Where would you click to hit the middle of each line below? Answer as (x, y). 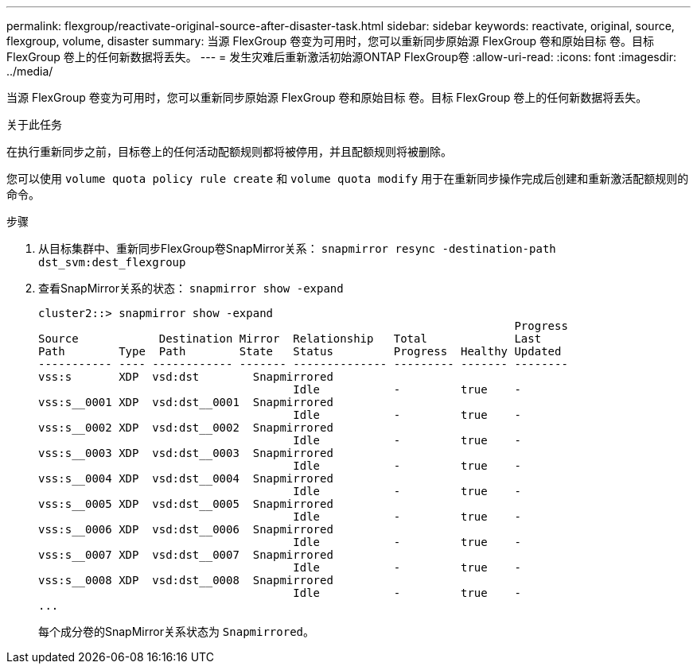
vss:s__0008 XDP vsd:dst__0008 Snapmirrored (186, 580)
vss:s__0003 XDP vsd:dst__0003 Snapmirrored (186, 453)
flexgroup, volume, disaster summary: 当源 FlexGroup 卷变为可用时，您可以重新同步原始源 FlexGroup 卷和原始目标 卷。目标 (330, 41)
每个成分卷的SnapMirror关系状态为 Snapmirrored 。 (177, 631)
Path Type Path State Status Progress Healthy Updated (300, 351)
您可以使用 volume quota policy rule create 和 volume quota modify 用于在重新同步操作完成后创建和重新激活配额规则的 (348, 178)
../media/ (30, 71)
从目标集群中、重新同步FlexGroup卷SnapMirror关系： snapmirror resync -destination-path (297, 248)
